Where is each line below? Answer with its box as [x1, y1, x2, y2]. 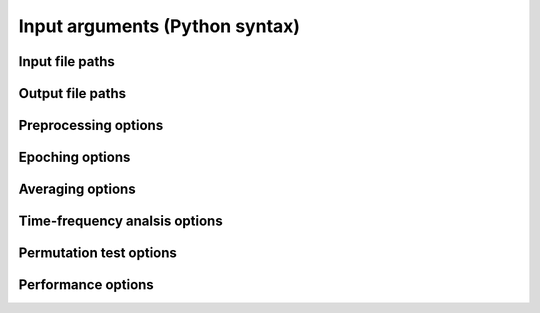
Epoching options [18, 149, 131, 166]
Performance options [18, 276, 154, 294]
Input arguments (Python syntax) [18, 15, 300, 37]
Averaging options [18, 181, 136, 198]
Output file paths [18, 85, 127, 102]
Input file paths [18, 53, 115, 70]
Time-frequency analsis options [18, 213, 224, 230]
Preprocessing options [18, 117, 164, 134]
